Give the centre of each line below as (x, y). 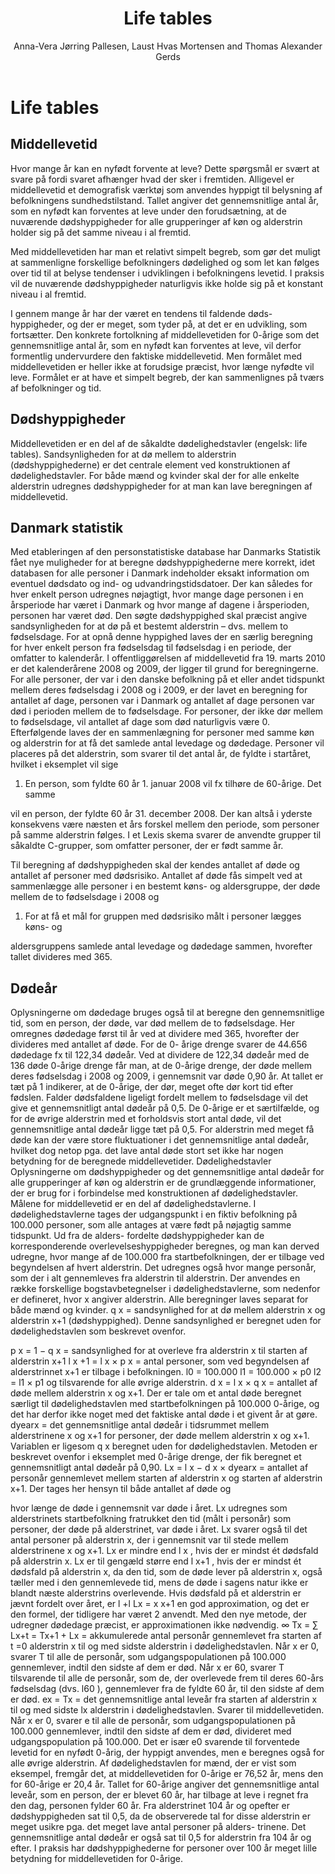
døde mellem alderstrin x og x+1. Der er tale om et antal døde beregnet (156, 1393)
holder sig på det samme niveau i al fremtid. (101, 232)
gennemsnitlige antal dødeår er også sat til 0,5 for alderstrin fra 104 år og (161, 1838)
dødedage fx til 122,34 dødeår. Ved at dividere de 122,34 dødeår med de (160, 1055)
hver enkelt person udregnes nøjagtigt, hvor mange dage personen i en (157, 594)
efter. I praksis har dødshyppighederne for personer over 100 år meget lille (164, 1848)
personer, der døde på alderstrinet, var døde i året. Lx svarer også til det (159, 1529)
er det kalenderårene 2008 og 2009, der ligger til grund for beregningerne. (164, 669)
